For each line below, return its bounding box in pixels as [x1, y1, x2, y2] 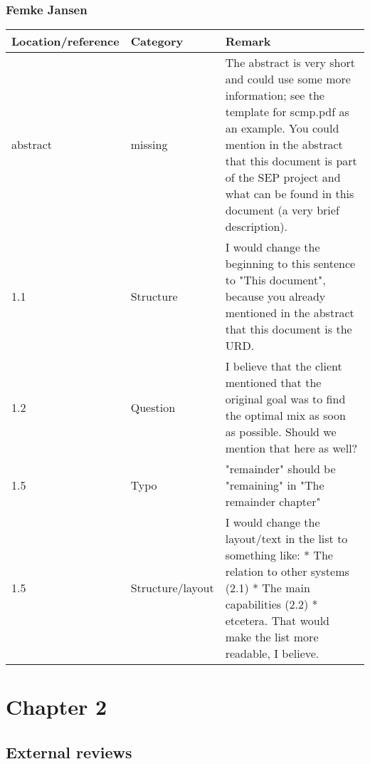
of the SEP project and [225, 169, 341, 186]
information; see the [225, 87, 324, 104]
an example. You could [225, 120, 339, 137]
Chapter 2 [6, 692, 107, 721]
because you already [225, 288, 326, 305]
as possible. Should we [225, 423, 337, 440]
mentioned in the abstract [225, 304, 354, 321]
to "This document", [225, 272, 326, 289]
